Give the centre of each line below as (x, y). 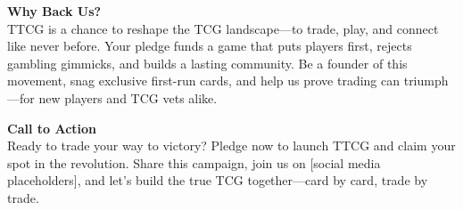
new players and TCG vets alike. (128, 97)
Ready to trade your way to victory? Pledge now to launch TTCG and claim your (231, 145)
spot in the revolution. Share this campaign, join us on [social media (194, 162)
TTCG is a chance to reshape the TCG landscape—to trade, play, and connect (223, 28)
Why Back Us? (54, 11)
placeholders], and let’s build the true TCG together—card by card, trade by (218, 180)
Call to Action (52, 128)
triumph (426, 81)
